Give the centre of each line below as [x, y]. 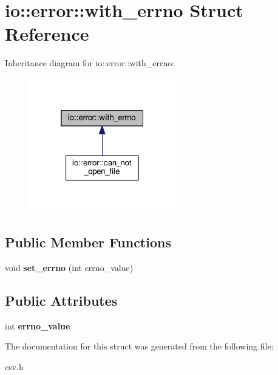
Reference [47, 34]
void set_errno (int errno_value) [69, 267]
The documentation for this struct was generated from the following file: [139, 346]
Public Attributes [61, 300]
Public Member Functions [88, 242]
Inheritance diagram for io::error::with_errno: [90, 63]
